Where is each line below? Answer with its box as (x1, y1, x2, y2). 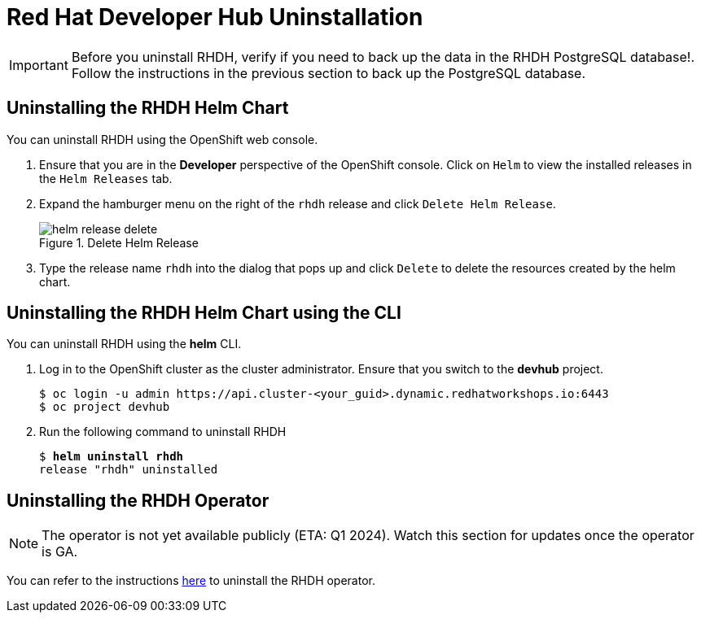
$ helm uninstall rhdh (39, 450, 184, 464)
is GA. (42, 543, 78, 560)
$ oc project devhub (39, 400, 170, 414)
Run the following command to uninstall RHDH (39, 425, 287, 439)
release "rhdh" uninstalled (39, 463, 218, 477)
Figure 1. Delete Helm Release (39, 235, 199, 250)
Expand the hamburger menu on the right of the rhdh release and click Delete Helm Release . (39, 196, 556, 211)
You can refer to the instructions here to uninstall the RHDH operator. (7, 573, 375, 588)
